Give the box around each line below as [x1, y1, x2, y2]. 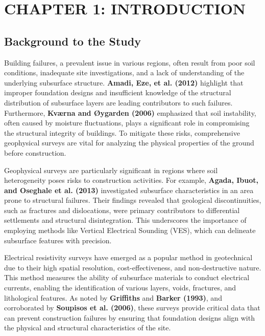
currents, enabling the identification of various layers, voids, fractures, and [4, 282, 236, 293]
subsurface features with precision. [4, 235, 112, 245]
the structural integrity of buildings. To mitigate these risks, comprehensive [4, 127, 240, 138]
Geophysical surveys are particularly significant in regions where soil [4, 164, 218, 175]
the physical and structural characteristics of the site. [4, 322, 171, 333]
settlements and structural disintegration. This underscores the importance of [4, 215, 247, 225]
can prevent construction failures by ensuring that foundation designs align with [4, 312, 255, 323]
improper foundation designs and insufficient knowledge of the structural [4, 87, 231, 98]
